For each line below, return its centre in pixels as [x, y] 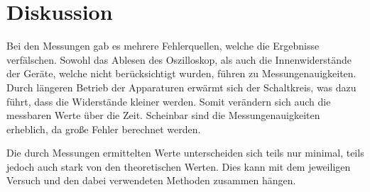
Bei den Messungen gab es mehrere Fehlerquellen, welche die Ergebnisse [163, 46]
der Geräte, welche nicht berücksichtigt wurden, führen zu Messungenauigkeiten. [181, 73]
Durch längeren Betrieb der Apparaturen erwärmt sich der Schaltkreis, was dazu [181, 87]
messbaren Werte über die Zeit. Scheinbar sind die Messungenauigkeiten [163, 115]
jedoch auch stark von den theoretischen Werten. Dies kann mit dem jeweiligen [179, 166]
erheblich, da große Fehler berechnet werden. [104, 129]
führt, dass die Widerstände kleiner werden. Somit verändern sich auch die [169, 101]
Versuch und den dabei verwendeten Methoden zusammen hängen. [151, 180]
